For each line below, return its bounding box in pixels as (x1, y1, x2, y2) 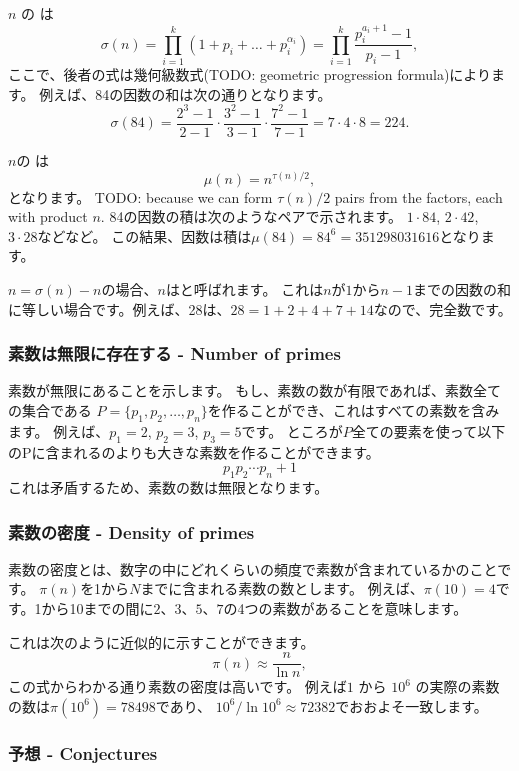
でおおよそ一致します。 (335, 695, 488, 716)
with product (8, 206, 88, 227)
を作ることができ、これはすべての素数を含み (207, 400, 500, 421)
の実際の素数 (415, 676, 500, 697)
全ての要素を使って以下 (351, 420, 506, 441)
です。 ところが (241, 420, 343, 441)
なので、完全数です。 (373, 298, 512, 319)
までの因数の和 (413, 279, 512, 300)
